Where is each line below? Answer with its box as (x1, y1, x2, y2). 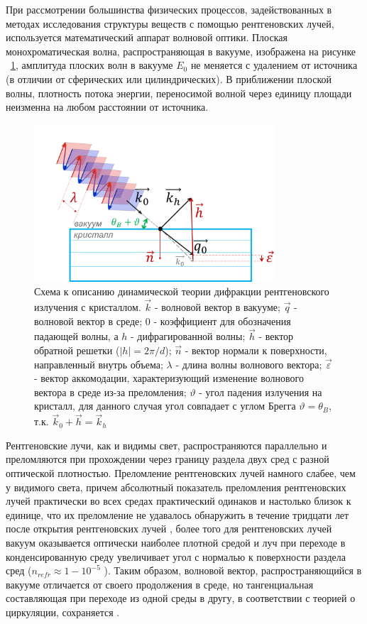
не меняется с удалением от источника (190, 58, 358, 72)
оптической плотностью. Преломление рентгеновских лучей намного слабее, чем (6, 466, 356, 481)
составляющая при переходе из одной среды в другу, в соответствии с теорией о (6, 591, 356, 606)
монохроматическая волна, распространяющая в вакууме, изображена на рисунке (6, 43, 356, 58)
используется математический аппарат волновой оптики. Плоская (6, 30, 287, 45)
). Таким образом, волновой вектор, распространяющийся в (104, 563, 362, 578)
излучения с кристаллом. (34, 300, 141, 314)
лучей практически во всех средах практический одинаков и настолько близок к (6, 493, 351, 508)
